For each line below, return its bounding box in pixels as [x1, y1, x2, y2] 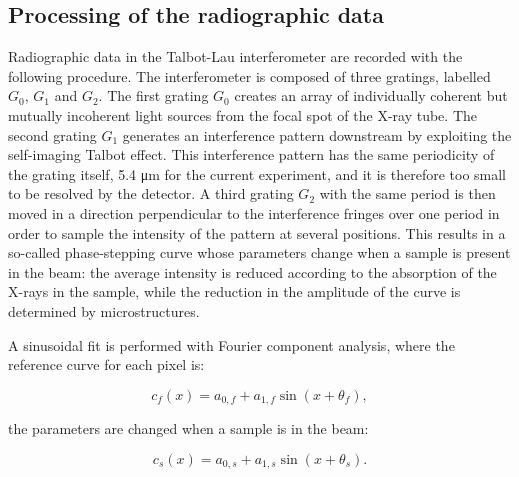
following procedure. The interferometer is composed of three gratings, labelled [8, 65, 491, 86]
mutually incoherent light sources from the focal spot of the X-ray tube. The [8, 104, 477, 125]
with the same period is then [319, 183, 496, 204]
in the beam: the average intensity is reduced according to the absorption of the [8, 261, 497, 282]
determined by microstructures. [8, 300, 200, 321]
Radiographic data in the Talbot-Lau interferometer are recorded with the [8, 46, 463, 67]
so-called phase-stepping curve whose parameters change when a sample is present [8, 242, 511, 263]
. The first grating [98, 85, 209, 106]
